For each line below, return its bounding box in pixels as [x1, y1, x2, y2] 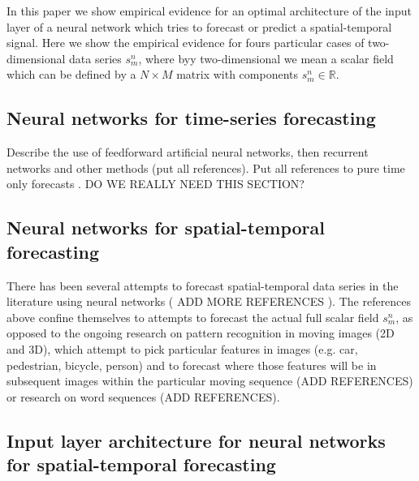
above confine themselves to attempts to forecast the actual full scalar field [6, 308, 379, 325]
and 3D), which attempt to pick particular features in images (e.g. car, [6, 340, 358, 357]
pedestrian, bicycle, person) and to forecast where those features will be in [6, 356, 377, 373]
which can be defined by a [6, 66, 136, 83]
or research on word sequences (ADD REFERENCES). [6, 388, 280, 405]
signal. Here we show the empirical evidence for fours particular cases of [6, 34, 365, 51]
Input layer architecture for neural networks [6, 427, 386, 453]
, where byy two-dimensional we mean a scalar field [138, 49, 394, 67]
